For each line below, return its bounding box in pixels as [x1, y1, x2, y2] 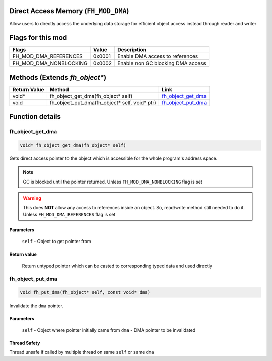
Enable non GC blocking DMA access [117, 59, 206, 67]
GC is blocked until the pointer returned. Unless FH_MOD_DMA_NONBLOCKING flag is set [23, 178, 202, 185]
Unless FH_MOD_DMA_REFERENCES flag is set [23, 212, 116, 218]
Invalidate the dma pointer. [9, 303, 64, 309]
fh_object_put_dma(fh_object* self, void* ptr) [49, 99, 156, 106]
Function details [9, 112, 61, 121]
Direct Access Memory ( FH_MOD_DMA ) [9, 7, 129, 15]
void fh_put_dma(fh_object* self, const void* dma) [20, 290, 151, 295]
